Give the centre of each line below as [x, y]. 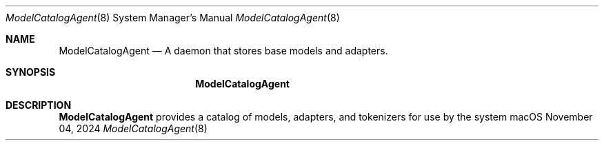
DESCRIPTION [39, 105]
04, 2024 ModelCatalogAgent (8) [133, 128]
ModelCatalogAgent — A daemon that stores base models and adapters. [223, 51]
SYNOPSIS [31, 72]
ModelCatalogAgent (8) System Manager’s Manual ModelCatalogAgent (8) [173, 18]
